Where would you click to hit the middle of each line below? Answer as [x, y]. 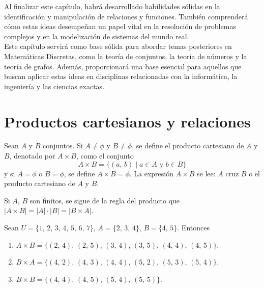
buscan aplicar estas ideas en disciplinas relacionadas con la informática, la [121, 76]
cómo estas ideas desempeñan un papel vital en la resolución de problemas [120, 26]
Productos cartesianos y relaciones [127, 121]
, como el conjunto [105, 156]
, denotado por [32, 156]
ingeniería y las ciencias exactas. [54, 86]
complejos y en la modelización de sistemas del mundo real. [97, 36]
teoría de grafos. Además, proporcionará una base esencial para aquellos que [123, 66]
